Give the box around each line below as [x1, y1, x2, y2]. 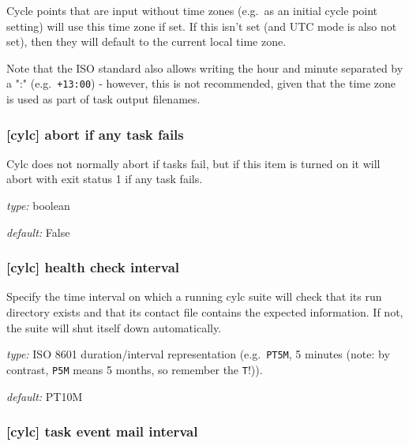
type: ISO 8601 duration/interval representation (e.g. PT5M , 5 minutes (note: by [6, 346, 390, 362]
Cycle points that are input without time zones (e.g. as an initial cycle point [6, 2, 378, 18]
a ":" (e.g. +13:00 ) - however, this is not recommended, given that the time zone [6, 75, 396, 92]
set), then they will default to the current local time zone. [6, 33, 287, 50]
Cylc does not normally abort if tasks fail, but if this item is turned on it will [6, 155, 381, 171]
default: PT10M [6, 388, 83, 404]
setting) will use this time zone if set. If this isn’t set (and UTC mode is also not [6, 17, 397, 34]
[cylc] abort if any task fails [6, 124, 184, 144]
